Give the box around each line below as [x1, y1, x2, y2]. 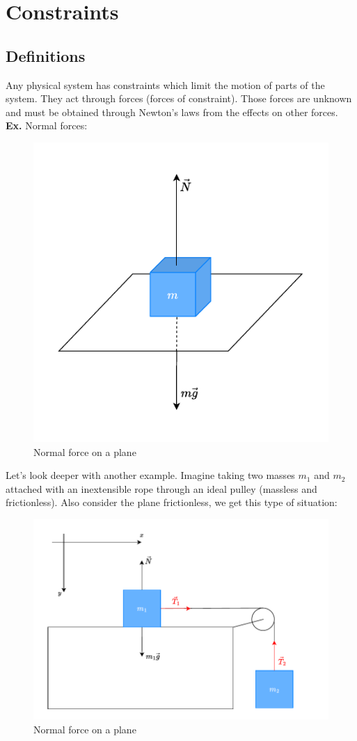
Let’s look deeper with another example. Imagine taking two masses [6, 468, 295, 482]
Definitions [6, 44, 86, 66]
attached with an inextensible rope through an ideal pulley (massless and [6, 481, 317, 496]
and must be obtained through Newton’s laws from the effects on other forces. [6, 104, 338, 119]
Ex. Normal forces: [6, 118, 88, 133]
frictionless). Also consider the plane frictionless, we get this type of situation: [6, 495, 338, 510]
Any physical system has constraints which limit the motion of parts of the [6, 77, 325, 92]
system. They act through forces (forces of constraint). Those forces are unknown [6, 91, 352, 106]
